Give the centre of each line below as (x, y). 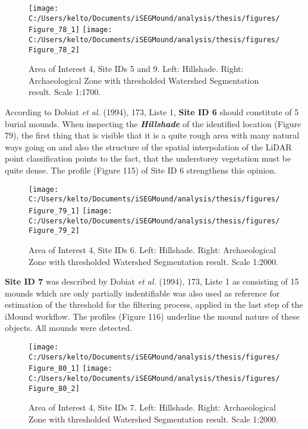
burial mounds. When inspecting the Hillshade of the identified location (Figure (153, 123)
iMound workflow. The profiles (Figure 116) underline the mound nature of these (153, 316)
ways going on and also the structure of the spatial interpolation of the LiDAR (148, 146)
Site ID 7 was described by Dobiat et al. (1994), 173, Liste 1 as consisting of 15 (152, 281)
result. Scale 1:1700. (65, 92)
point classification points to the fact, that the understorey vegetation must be (148, 158)
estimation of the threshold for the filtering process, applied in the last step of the (154, 305)
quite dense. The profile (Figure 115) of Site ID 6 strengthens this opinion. (141, 170)
